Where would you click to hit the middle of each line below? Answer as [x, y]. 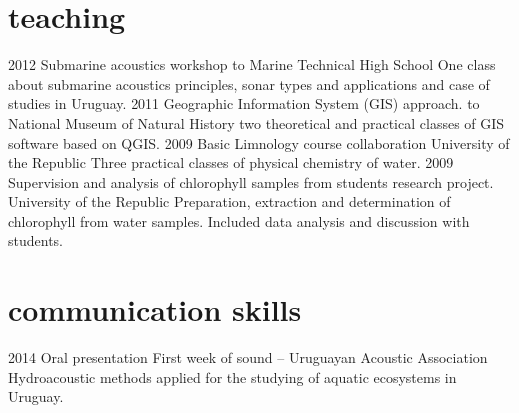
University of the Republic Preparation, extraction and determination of [229, 201]
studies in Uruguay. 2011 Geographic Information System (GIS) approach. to [244, 103]
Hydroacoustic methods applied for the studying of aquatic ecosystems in [232, 376]
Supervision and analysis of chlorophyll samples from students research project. [251, 181]
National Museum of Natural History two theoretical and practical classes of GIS [256, 122]
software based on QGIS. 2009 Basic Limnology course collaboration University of [259, 142]
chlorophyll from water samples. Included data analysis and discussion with [239, 220]
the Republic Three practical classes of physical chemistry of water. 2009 [231, 162]
